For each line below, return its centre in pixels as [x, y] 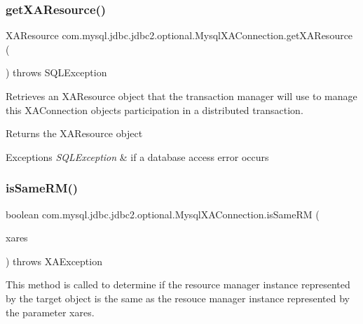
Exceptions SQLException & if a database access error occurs [137, 156]
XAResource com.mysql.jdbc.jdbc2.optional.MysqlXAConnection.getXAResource [179, 35]
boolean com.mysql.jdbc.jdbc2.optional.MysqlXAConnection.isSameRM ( [163, 214]
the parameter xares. [50, 312]
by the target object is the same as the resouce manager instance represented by [178, 298]
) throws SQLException [56, 72]
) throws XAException [54, 261]
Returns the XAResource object [74, 133]
